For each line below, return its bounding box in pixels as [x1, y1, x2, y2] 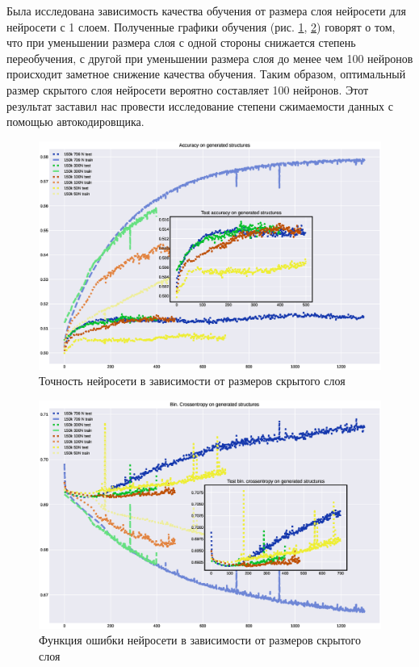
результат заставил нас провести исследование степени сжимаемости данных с [6, 97, 393, 114]
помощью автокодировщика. [6, 113, 145, 130]
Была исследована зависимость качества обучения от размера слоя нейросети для [6, 2, 407, 19]
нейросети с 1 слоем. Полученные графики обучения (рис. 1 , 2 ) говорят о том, [6, 18, 396, 35]
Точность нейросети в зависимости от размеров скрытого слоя [39, 372, 346, 389]
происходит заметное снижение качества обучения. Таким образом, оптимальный [6, 65, 406, 82]
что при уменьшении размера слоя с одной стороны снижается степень [6, 34, 356, 51]
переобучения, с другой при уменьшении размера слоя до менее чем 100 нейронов [6, 49, 413, 66]
